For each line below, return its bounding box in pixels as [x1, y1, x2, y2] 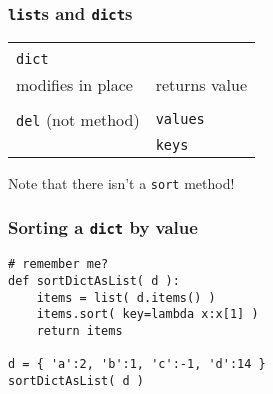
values [155, 111, 205, 128]
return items [36, 323, 123, 338]
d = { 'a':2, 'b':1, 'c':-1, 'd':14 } [8, 357, 266, 372]
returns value [155, 72, 247, 96]
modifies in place [16, 72, 133, 96]
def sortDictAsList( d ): [8, 273, 180, 288]
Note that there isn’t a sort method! [8, 172, 235, 193]
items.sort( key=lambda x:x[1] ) [36, 307, 259, 322]
